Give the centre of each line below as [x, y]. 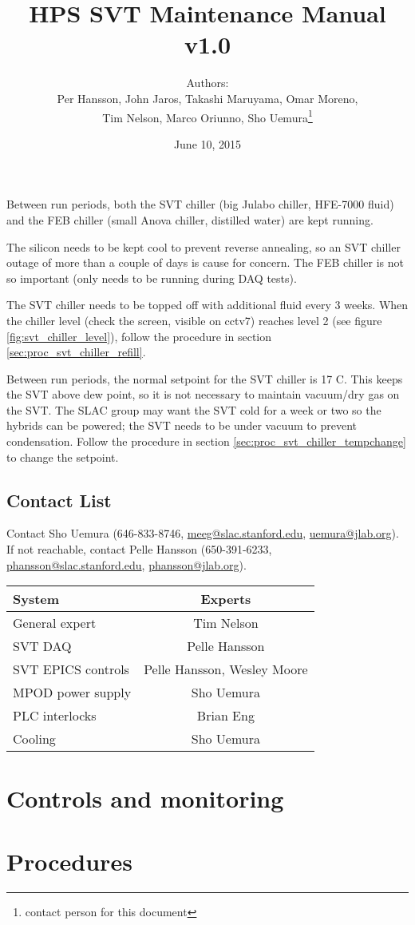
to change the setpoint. [63, 457]
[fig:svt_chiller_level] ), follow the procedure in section [139, 336]
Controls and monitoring [145, 798]
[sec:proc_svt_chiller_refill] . [76, 352]
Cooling [34, 739]
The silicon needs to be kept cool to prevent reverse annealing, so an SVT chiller [204, 246]
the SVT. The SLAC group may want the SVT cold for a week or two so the [194, 409]
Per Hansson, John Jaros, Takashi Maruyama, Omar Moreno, [207, 98]
